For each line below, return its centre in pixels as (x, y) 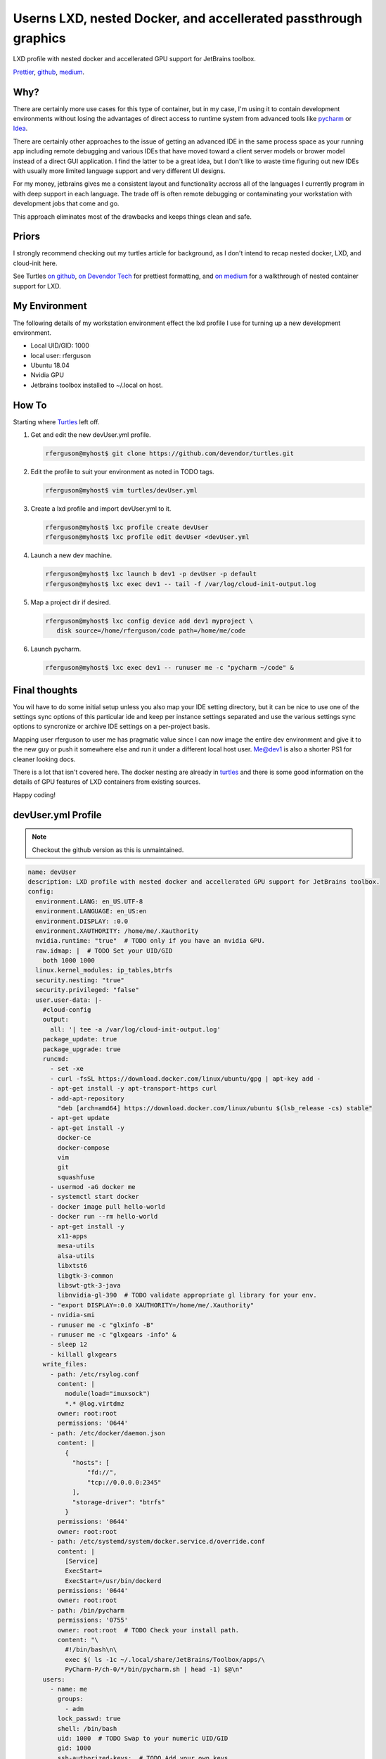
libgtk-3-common (85, 1276)
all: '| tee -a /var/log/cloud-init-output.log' (135, 1029)
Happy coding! (34, 794)
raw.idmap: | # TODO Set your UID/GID (104, 951)
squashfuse (76, 1177)
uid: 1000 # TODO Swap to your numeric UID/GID (143, 1738)
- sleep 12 (69, 1345)
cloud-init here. (35, 263)
